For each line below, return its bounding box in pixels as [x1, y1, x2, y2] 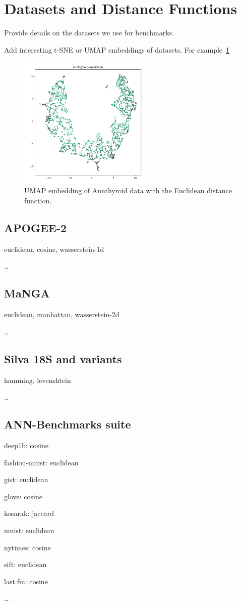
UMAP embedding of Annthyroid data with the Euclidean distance [24, 185, 232, 196]
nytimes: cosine [4, 542, 51, 552]
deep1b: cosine [4, 440, 48, 450]
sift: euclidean [4, 559, 47, 570]
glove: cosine [4, 491, 42, 501]
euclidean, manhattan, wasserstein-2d [4, 309, 119, 320]
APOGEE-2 [4, 220, 67, 235]
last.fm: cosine [4, 576, 48, 586]
